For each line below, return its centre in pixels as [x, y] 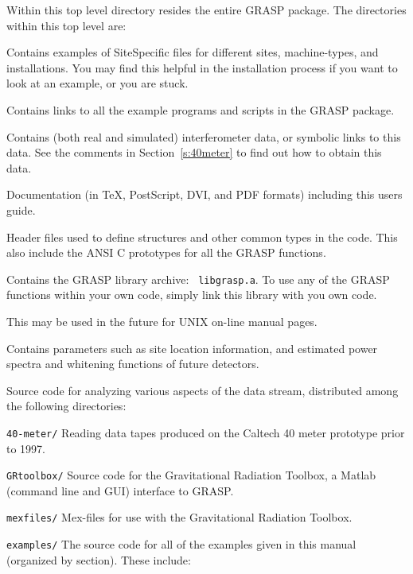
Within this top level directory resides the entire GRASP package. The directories [206, 10]
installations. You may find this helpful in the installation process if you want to [202, 67]
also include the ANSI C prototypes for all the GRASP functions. [166, 252]
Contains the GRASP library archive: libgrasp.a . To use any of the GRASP [198, 279]
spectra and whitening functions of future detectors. [133, 364]
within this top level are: [66, 25]
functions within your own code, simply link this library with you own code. [192, 295]
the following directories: [66, 406]
